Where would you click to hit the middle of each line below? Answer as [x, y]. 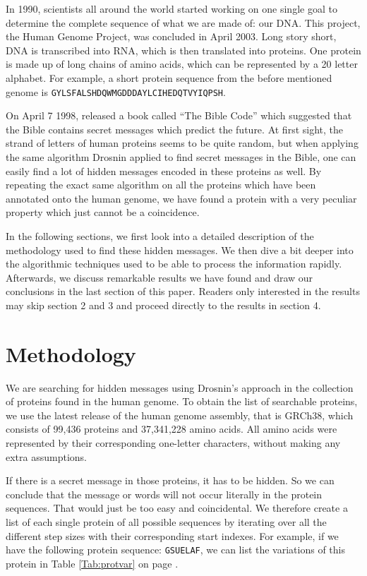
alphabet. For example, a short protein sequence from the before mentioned [169, 77]
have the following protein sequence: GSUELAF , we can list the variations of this [175, 550]
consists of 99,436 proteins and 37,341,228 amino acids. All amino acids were [172, 429]
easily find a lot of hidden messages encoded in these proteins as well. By [164, 170]
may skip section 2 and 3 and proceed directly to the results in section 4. [163, 305]
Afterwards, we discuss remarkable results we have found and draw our [160, 277]
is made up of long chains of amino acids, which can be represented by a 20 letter [182, 64]
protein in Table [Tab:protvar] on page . [92, 563]
